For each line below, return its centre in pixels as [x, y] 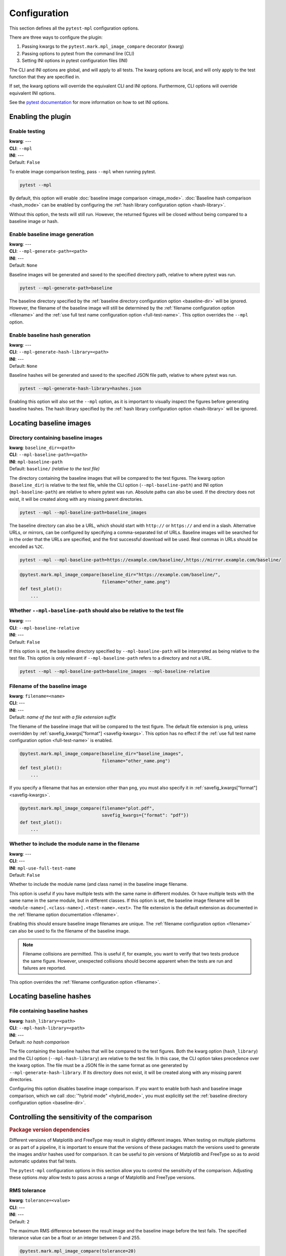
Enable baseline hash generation [50, 335]
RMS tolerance [28, 1190]
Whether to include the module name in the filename [74, 844]
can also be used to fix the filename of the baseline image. [70, 931]
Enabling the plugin [40, 116]
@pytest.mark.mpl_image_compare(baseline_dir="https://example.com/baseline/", [120, 575]
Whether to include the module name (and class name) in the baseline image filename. [98, 884]
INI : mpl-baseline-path [36, 462]
